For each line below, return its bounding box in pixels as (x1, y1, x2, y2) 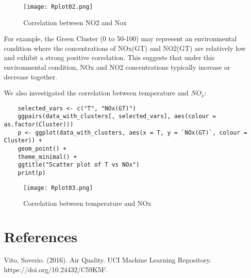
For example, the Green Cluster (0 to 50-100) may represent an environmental (4, 33, 237, 44)
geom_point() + (17, 145, 67, 153)
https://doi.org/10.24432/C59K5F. (4, 264, 108, 274)
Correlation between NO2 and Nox (23, 17, 127, 27)
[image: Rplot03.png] (23, 184, 93, 191)
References (4, 227, 78, 247)
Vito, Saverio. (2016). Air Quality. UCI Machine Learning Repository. (4, 255, 212, 265)
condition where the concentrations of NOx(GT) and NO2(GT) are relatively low (4, 43, 246, 53)
